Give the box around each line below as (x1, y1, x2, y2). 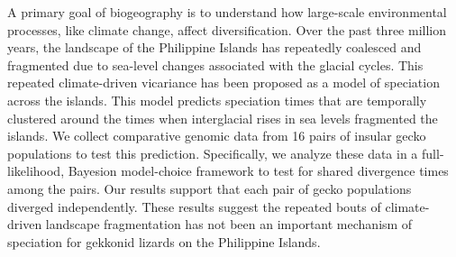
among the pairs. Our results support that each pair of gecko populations (7, 179, 412, 197)
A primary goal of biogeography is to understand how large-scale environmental (7, 3, 447, 21)
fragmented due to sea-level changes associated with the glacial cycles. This (7, 55, 424, 74)
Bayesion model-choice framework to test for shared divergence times (68, 161, 449, 180)
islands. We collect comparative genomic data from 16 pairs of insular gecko (7, 126, 426, 145)
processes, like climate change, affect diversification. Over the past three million (7, 20, 446, 39)
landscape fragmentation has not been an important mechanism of (45, 215, 413, 234)
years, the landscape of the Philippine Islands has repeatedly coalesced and (7, 38, 422, 57)
